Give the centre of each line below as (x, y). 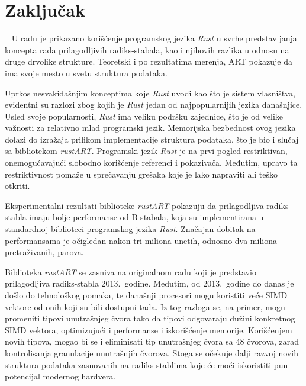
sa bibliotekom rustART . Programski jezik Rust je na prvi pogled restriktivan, (146, 151)
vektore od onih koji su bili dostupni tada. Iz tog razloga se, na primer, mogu (145, 306)
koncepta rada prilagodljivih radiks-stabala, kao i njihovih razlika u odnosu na (147, 49)
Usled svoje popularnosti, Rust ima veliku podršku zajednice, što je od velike (144, 116)
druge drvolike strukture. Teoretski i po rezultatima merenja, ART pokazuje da (149, 61)
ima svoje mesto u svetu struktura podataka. (86, 73)
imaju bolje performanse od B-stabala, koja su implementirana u (146, 217)
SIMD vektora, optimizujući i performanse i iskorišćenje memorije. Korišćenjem (149, 329)
